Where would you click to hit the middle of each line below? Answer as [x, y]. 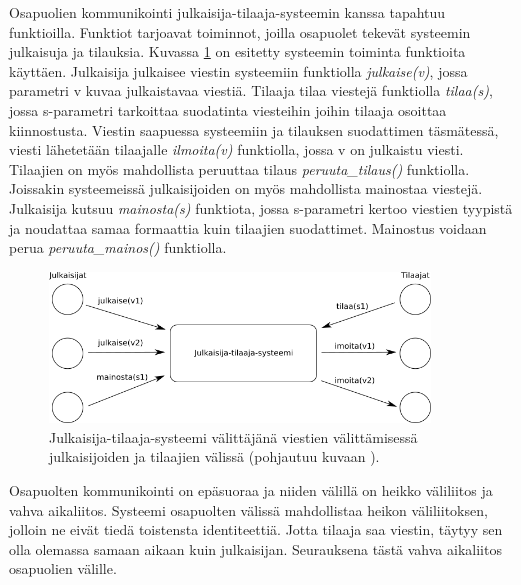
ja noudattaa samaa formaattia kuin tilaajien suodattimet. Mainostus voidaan [248, 227]
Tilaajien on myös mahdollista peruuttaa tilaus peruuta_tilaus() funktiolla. [239, 168]
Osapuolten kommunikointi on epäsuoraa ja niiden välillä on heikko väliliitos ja [251, 490]
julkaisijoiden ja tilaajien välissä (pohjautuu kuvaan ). [214, 456]
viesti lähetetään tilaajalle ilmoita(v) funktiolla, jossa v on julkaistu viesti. [236, 149]
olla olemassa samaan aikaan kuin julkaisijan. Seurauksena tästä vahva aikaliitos [255, 548]
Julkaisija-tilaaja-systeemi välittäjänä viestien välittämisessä [233, 436]
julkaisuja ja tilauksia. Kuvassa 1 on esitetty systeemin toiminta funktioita [237, 51]
